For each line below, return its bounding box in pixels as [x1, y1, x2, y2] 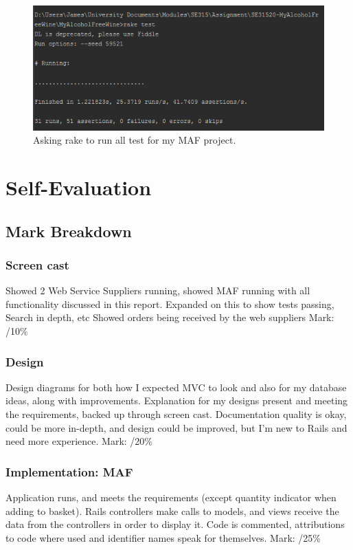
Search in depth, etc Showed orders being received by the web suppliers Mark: [5, 310, 334, 324]
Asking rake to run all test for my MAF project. [33, 133, 236, 147]
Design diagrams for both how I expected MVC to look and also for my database [5, 379, 347, 394]
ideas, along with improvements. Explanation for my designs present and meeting [5, 393, 348, 408]
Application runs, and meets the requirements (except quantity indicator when [5, 490, 337, 505]
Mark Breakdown [5, 220, 132, 241]
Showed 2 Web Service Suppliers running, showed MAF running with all [5, 283, 310, 298]
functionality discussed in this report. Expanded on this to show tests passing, [5, 296, 334, 311]
